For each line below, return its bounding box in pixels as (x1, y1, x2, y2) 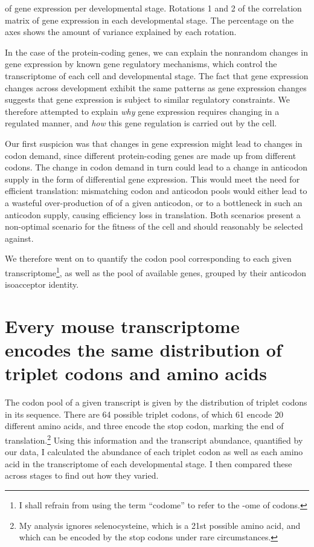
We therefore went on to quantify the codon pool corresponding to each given (5, 252, 292, 265)
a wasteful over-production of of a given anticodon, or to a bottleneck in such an (5, 196, 303, 209)
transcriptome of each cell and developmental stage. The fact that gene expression (5, 69, 309, 82)
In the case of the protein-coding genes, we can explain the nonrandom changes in (5, 45, 308, 58)
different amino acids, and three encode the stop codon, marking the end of (5, 419, 284, 432)
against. (5, 231, 34, 244)
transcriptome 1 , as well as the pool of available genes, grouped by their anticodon (5, 264, 307, 279)
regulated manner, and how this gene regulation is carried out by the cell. (5, 117, 277, 129)
